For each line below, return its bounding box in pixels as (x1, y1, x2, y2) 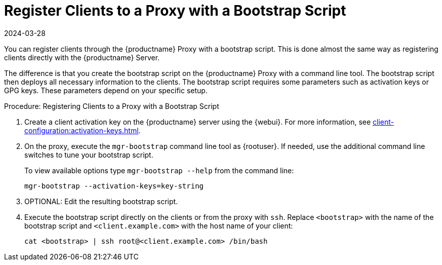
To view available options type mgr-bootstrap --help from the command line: (24, 166, 294, 175)
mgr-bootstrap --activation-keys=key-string (24, 181, 204, 190)
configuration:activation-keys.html (24, 126, 139, 135)
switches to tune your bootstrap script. (24, 150, 153, 159)
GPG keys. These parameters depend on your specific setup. (4, 86, 208, 95)
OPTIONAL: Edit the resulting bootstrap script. (24, 197, 178, 206)
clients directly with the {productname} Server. (4, 53, 160, 62)
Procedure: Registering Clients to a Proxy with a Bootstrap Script (4, 101, 219, 110)
